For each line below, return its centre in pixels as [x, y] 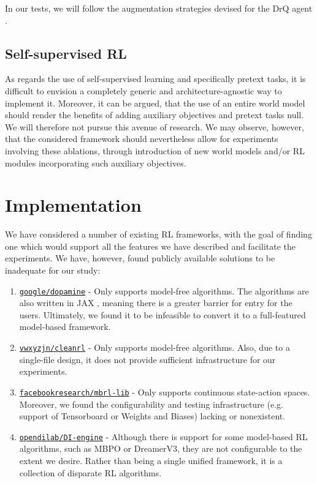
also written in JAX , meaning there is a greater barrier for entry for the [156, 303]
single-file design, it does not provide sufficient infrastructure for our [147, 359]
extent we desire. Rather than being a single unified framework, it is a [151, 461]
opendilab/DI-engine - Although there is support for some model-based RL [163, 436]
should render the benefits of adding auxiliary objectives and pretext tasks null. [155, 115]
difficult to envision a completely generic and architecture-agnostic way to [143, 90]
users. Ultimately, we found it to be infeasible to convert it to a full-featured [162, 314]
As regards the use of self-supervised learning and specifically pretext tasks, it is [155, 79]
